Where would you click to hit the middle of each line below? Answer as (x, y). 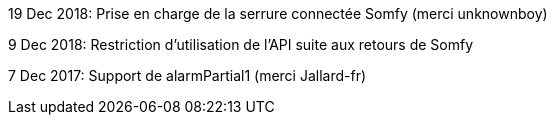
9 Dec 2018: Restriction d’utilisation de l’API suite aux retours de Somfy (241, 44)
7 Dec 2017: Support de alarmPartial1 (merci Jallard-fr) (187, 75)
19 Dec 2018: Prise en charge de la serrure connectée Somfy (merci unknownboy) (278, 13)
